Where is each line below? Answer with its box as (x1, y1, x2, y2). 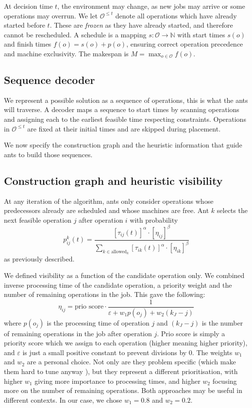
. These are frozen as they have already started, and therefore (50, 20, 233, 30)
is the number (202, 317, 243, 327)
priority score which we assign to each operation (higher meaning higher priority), (4, 338, 248, 348)
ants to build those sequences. (4, 149, 93, 159)
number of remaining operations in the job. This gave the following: (4, 289, 205, 299)
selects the (217, 205, 248, 215)
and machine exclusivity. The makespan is (4, 48, 129, 58)
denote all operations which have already (115, 10, 237, 20)
